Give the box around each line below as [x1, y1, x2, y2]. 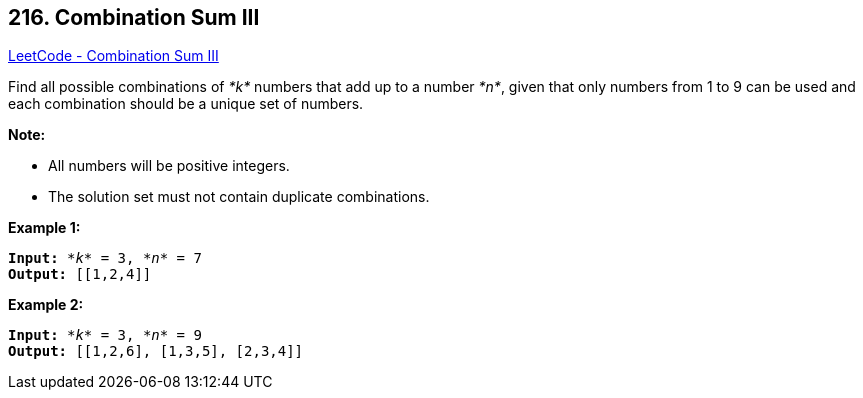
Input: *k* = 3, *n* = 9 [8, 327, 202, 344]
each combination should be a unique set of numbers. [8, 95, 364, 113]
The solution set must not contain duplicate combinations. [48, 188, 430, 206]
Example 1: [8, 219, 81, 237]
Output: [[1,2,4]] [8, 266, 152, 283]
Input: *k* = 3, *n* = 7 [8, 250, 202, 267]
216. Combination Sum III [8, 5, 260, 30]
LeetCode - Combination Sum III [8, 47, 219, 65]
